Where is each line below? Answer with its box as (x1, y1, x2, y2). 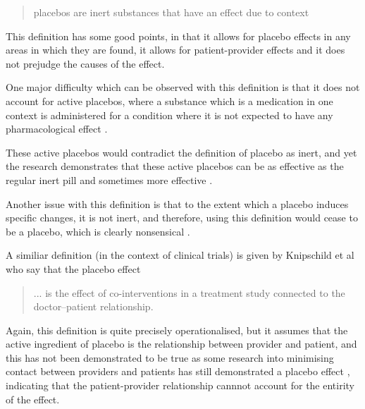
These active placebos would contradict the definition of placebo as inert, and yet (6, 145, 357, 159)
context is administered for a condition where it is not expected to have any (6, 107, 333, 122)
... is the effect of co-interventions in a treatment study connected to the (33, 285, 345, 300)
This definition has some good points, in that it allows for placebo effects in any (6, 28, 351, 43)
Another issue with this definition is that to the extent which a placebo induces (6, 196, 349, 211)
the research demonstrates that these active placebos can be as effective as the (6, 159, 344, 173)
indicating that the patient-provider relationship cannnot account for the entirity (6, 378, 355, 393)
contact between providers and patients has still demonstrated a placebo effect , (6, 364, 350, 379)
